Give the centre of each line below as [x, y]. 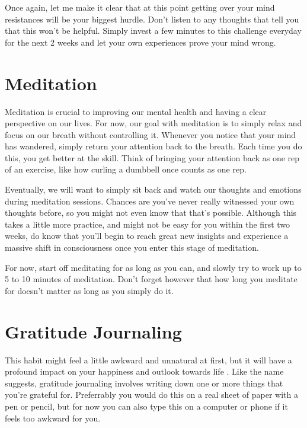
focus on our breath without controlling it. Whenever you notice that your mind [151, 134]
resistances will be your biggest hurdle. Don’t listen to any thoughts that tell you [152, 19]
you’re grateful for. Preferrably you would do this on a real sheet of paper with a [151, 395]
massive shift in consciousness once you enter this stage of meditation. [132, 247]
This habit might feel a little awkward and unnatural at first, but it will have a [148, 360]
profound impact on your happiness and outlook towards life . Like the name [144, 371]
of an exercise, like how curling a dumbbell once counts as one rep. [126, 169]
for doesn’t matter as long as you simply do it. [89, 290]
